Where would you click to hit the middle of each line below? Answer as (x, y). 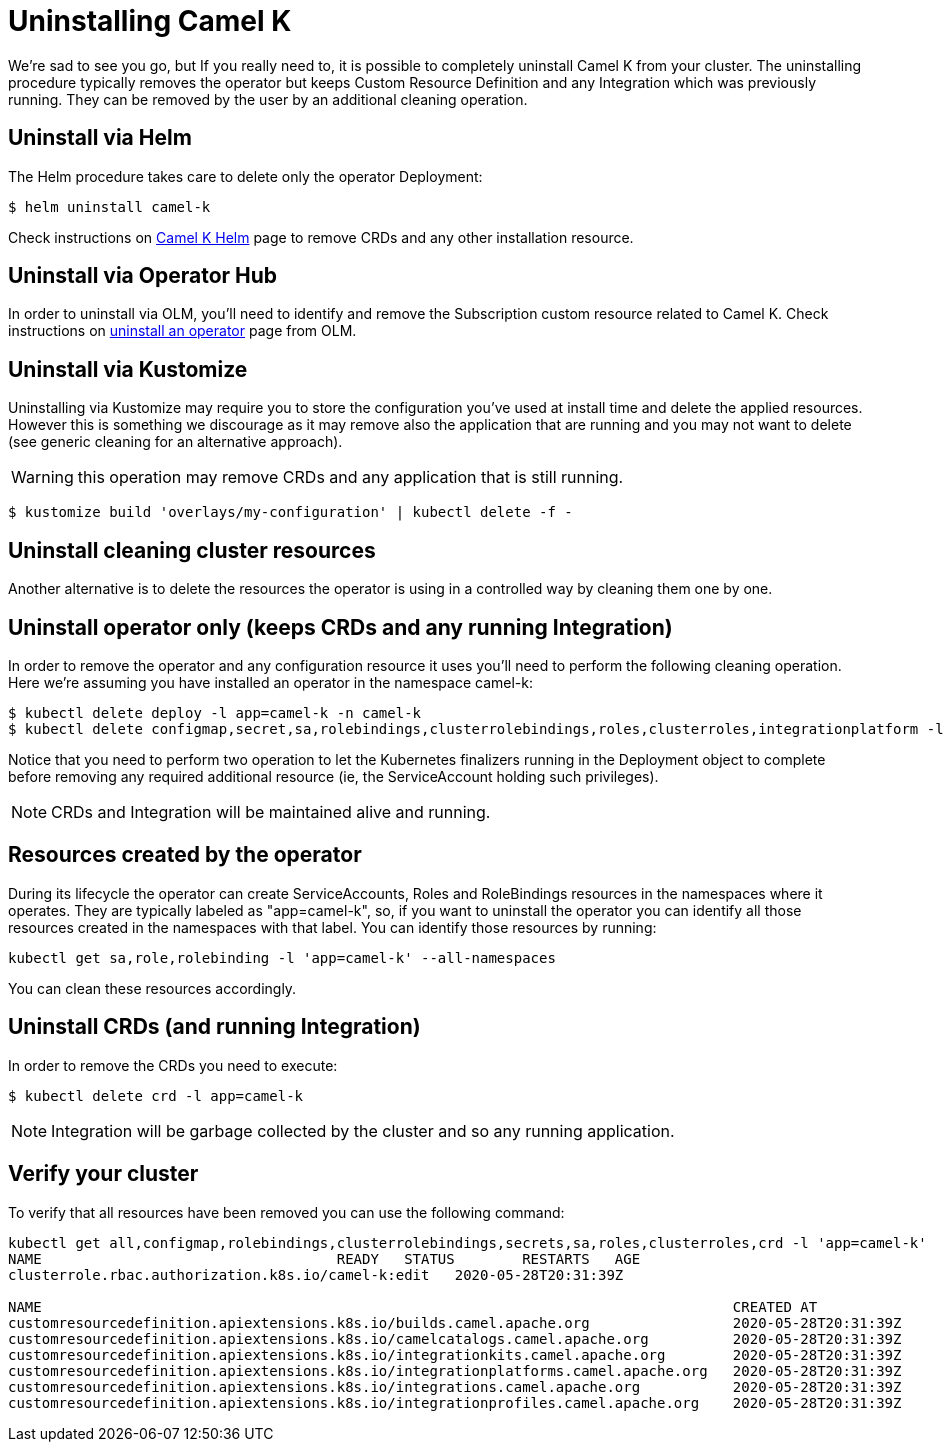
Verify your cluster (103, 1174)
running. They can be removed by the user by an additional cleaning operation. (268, 99)
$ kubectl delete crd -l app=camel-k (156, 1095)
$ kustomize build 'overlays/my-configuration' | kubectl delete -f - (290, 512)
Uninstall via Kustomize (128, 369)
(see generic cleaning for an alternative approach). (175, 442)
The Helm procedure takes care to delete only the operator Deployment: (245, 176)
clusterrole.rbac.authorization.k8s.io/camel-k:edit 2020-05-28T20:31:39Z (316, 1274)
